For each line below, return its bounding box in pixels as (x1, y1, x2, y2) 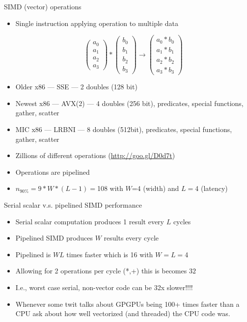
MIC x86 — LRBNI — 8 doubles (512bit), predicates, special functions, (15, 124, 232, 134)
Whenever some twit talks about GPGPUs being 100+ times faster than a (15, 298, 240, 309)
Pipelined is (15, 249, 51, 259)
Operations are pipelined (15, 166, 90, 177)
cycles (173, 216, 191, 226)
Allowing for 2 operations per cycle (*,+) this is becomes (15, 266, 187, 276)
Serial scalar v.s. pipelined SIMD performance (4, 199, 142, 210)
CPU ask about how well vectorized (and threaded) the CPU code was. (15, 308, 230, 319)
